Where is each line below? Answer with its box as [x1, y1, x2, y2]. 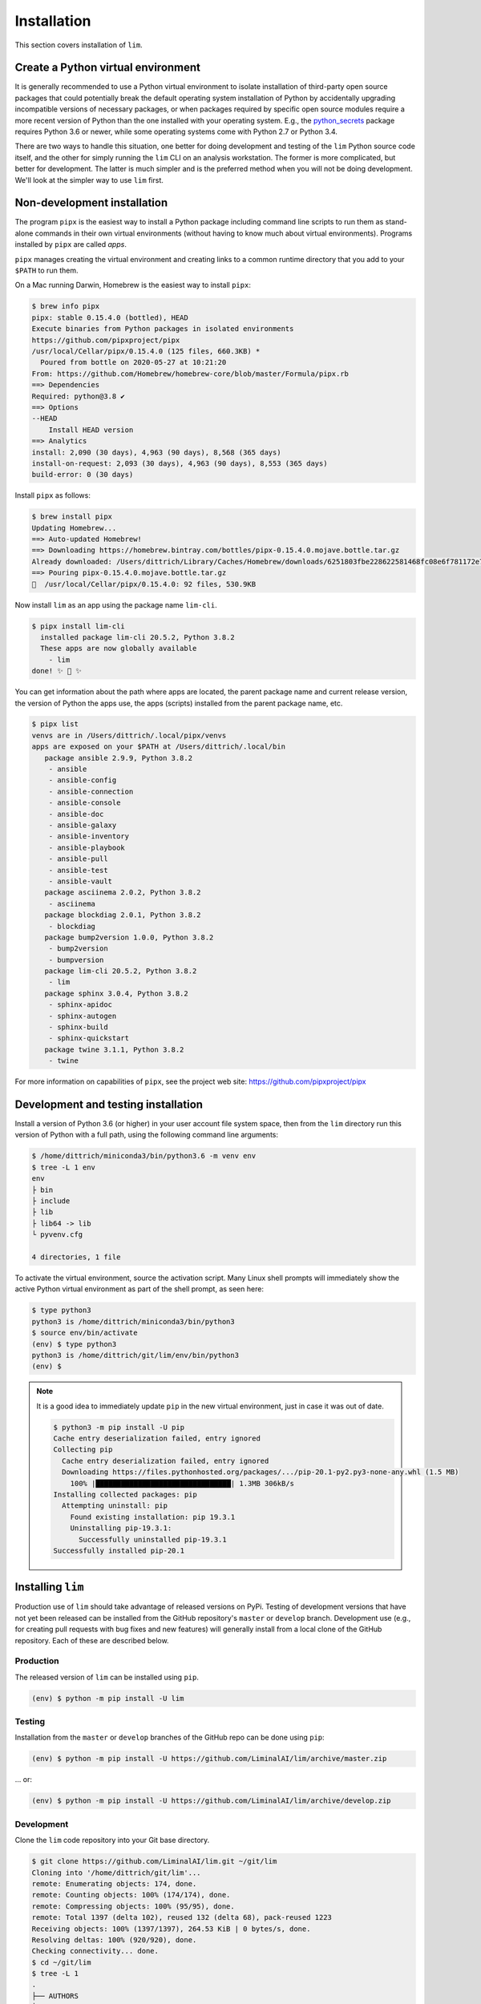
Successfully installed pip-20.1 [53, 1545, 184, 1555]
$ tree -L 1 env [31, 1162, 96, 1172]
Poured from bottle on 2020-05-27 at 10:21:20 [40, 358, 227, 367]
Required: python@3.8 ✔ [31, 391, 126, 401]
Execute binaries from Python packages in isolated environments [31, 325, 294, 333]
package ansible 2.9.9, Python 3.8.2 [44, 754, 192, 762]
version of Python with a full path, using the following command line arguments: [14, 1130, 279, 1140]
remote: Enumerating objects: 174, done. [31, 1879, 197, 1888]
